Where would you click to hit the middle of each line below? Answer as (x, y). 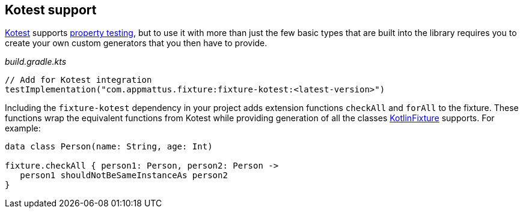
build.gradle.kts (36, 62)
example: (23, 128)
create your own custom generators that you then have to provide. (136, 43)
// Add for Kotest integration (78, 80)
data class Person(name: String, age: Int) (109, 147)
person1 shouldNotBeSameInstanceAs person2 (124, 175)
